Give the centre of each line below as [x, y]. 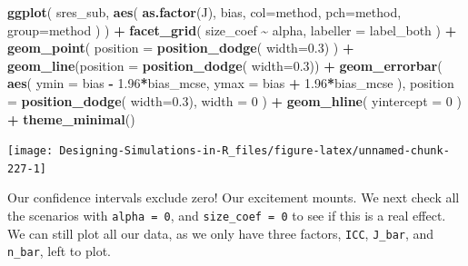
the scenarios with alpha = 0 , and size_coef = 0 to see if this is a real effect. [227, 216]
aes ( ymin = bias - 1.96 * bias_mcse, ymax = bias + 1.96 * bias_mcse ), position [231, 83]
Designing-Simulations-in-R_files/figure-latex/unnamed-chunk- [254, 151]
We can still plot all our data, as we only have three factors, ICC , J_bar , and [221, 233]
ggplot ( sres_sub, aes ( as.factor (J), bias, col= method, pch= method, [204, 12]
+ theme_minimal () [71, 118]
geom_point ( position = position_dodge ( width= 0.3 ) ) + [181, 48]
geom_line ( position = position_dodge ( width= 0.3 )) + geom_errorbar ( [225, 65]
